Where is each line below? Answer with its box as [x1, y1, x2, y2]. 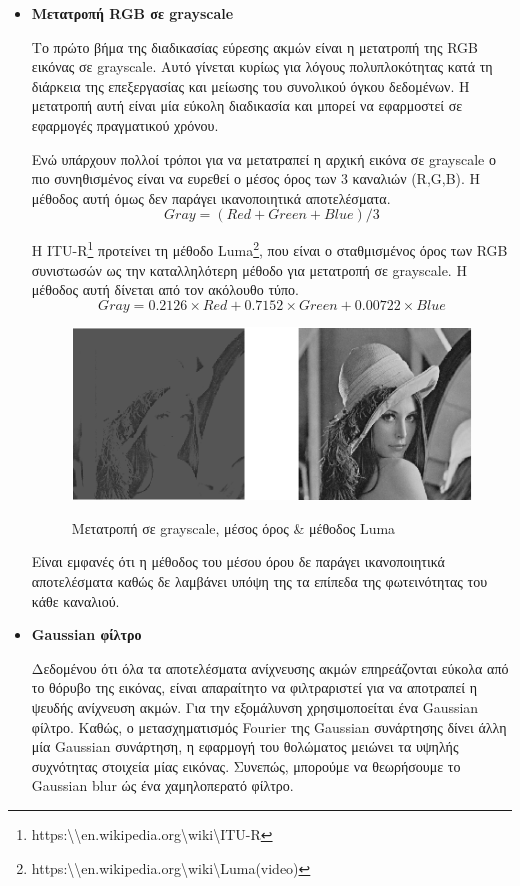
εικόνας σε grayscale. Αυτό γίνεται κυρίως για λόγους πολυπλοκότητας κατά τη [31, 56, 493, 77]
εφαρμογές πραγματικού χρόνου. [31, 114, 219, 135]
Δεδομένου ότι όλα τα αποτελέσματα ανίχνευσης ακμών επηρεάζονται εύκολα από [31, 657, 509, 678]
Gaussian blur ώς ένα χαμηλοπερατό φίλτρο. [31, 775, 294, 796]
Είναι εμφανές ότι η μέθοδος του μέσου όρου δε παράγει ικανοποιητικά [31, 551, 445, 572]
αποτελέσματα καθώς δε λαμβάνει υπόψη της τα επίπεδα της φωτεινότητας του [31, 571, 488, 592]
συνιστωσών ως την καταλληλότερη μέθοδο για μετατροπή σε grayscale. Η [31, 259, 467, 280]
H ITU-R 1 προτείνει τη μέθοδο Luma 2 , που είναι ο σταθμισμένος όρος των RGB [31, 237, 508, 260]
